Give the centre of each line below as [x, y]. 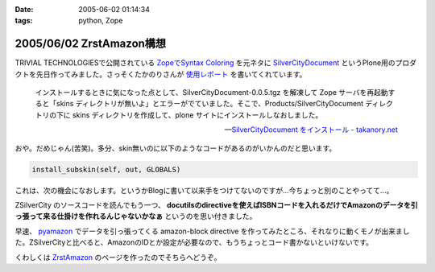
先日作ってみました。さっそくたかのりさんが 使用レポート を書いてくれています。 [171, 74]
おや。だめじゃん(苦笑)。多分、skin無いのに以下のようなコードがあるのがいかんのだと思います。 [176, 148]
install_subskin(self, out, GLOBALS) [106, 169]
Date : [24, 9]
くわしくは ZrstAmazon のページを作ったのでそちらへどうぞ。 [118, 257]
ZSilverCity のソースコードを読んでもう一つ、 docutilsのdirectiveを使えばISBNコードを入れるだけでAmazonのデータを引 [216, 205]
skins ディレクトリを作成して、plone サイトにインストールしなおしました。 [197, 115]
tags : [24, 21]
